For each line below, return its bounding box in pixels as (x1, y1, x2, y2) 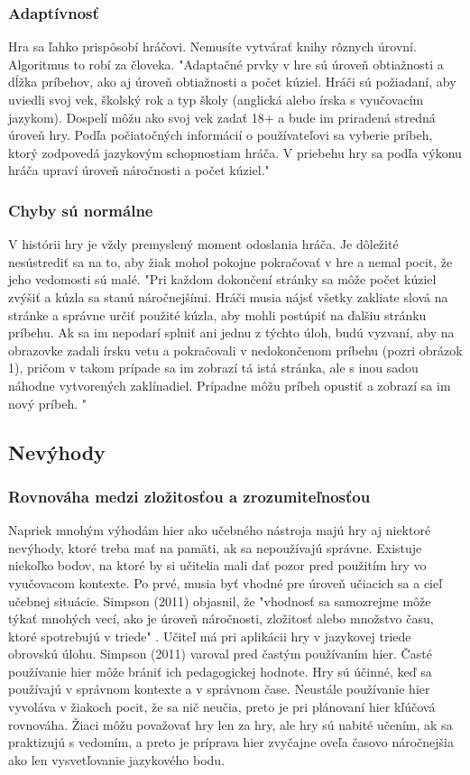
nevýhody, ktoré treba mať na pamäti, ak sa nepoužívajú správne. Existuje (8, 538, 422, 557)
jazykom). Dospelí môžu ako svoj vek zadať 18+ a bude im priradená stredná (8, 107, 436, 126)
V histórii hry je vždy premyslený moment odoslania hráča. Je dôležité (8, 235, 399, 254)
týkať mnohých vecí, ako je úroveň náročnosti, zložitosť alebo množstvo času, (8, 609, 434, 628)
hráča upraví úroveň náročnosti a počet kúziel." (8, 161, 270, 180)
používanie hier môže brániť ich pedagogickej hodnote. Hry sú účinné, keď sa (8, 661, 432, 680)
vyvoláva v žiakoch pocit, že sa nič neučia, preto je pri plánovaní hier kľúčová (8, 697, 436, 716)
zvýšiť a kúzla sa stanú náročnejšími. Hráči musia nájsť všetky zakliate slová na (8, 287, 448, 306)
